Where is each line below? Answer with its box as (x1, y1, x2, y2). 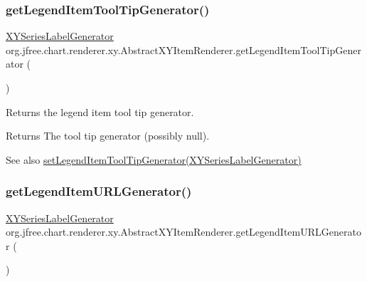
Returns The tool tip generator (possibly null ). (6, 128, 210, 143)
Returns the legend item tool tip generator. (6, 104, 194, 119)
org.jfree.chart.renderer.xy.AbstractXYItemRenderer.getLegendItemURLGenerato (6, 224, 361, 239)
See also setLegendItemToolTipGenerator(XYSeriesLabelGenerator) (6, 152, 302, 167)
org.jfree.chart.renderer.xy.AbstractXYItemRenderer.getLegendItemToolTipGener (6, 42, 361, 57)
